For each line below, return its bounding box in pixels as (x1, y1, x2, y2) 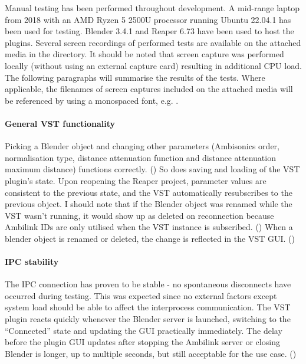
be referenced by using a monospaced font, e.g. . (5, 94, 179, 106)
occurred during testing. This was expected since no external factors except (5, 289, 277, 301)
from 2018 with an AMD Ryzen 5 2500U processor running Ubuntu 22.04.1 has (5, 13, 291, 25)
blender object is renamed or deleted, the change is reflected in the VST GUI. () (5, 232, 295, 244)
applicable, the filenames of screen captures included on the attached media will (5, 83, 293, 95)
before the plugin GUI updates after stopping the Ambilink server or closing (5, 336, 280, 348)
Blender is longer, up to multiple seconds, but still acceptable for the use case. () (5, 347, 297, 359)
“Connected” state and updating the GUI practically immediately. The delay (5, 324, 282, 336)
